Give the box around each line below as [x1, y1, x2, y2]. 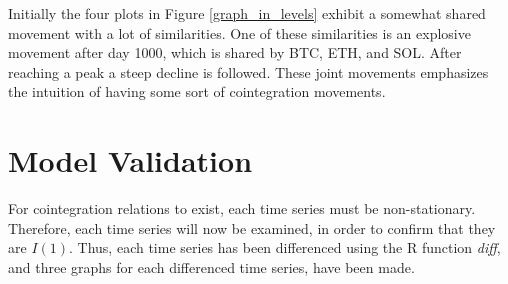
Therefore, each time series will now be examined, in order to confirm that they [8, 217, 496, 238]
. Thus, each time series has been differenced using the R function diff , [69, 237, 501, 258]
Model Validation [8, 140, 253, 181]
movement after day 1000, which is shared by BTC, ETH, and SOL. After [8, 42, 462, 63]
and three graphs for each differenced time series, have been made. [8, 256, 415, 277]
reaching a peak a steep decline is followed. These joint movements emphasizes [8, 61, 489, 82]
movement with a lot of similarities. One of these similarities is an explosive [8, 22, 471, 43]
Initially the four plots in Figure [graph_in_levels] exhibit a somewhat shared [8, 3, 486, 23]
